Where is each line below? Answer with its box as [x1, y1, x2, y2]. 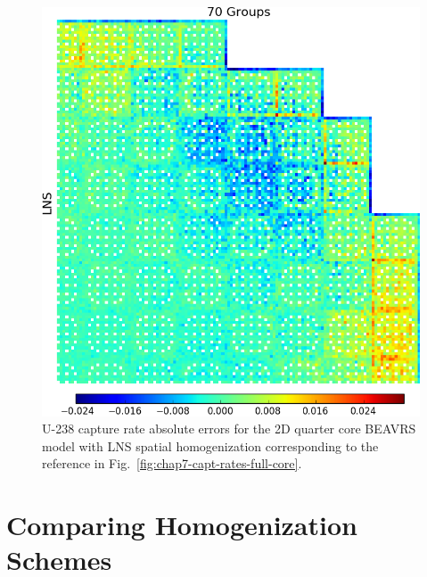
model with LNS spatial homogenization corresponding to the [42, 436, 379, 455]
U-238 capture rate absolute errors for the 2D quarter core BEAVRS [42, 419, 416, 438]
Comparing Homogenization [6, 507, 357, 543]
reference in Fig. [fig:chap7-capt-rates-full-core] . [42, 454, 302, 473]
